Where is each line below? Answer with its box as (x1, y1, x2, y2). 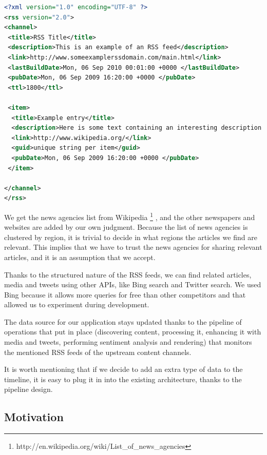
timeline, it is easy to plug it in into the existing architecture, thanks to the (4, 373, 242, 384)
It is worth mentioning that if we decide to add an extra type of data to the (4, 364, 243, 374)
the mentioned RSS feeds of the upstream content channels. (4, 346, 192, 357)
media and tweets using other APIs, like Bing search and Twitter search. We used (4, 279, 261, 290)
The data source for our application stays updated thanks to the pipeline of (4, 316, 242, 327)
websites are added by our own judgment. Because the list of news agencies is (4, 222, 248, 232)
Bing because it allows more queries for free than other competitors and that (4, 289, 246, 300)
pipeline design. (4, 384, 53, 394)
